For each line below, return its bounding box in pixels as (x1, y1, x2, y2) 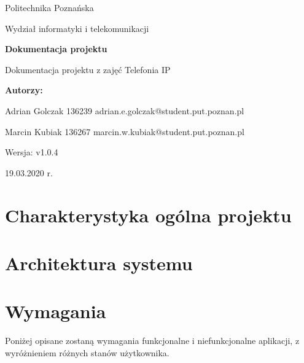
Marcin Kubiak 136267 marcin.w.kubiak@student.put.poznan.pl (5, 125, 244, 138)
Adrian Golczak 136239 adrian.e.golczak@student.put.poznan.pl (5, 104, 244, 117)
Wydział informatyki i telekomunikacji (5, 21, 149, 34)
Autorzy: (5, 84, 43, 96)
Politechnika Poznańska (5, 1, 94, 14)
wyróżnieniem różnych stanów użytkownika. (5, 346, 170, 359)
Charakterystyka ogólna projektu (5, 202, 292, 227)
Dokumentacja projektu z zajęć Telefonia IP (5, 63, 171, 76)
